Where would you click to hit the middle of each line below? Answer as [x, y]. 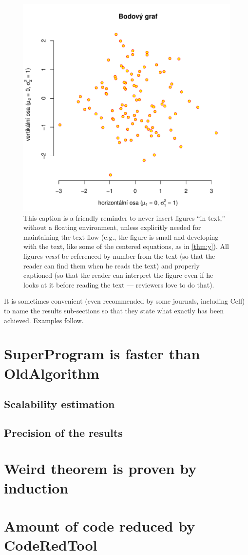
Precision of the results [63, 432]
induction [36, 487]
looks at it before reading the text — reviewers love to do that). [119, 284]
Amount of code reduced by [100, 526]
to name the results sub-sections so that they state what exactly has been [114, 310]
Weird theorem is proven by [100, 468]
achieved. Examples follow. [44, 320]
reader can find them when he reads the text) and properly [112, 265]
